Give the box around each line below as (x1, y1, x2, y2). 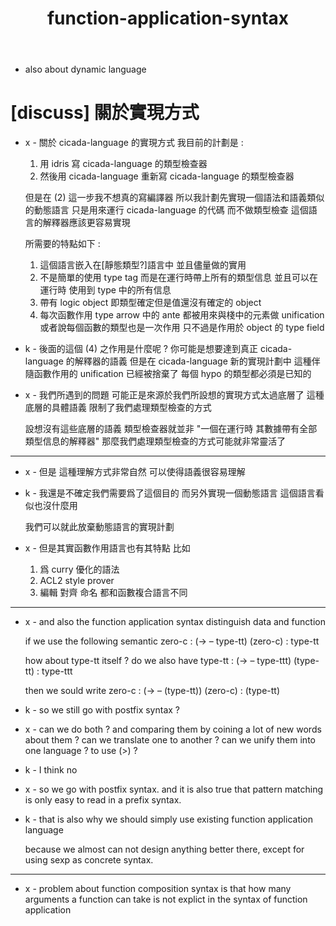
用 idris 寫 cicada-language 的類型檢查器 (39, 158, 208, 170)
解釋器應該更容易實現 (42, 217, 131, 229)
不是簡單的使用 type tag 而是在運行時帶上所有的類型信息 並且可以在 (39, 272, 318, 284)
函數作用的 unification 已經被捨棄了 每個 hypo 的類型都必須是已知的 (33, 368, 312, 380)
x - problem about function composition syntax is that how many (24, 883, 292, 895)
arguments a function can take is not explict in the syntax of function (24, 893, 308, 906)
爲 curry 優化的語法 (39, 563, 120, 576)
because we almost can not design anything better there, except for (24, 843, 305, 856)
